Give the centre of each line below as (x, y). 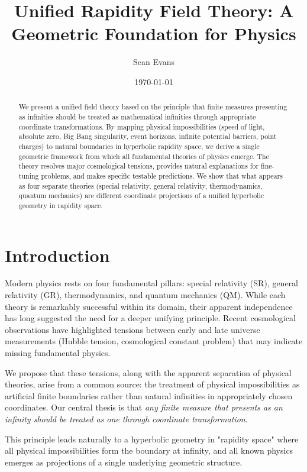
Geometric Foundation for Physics (154, 33)
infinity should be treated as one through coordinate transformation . (126, 418)
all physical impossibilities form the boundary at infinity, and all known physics (149, 450)
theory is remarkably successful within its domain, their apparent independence (149, 306)
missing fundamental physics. (58, 353)
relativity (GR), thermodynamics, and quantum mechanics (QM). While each (145, 295)
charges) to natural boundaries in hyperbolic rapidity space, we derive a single (139, 146)
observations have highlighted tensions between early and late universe (133, 329)
